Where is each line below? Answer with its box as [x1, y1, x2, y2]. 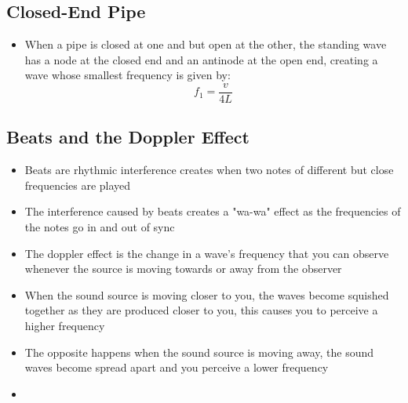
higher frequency [24, 318, 105, 333]
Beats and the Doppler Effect [6, 125, 250, 149]
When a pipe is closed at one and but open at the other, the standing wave [24, 36, 387, 53]
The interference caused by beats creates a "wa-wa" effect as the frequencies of [24, 203, 401, 220]
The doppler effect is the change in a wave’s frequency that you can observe [24, 245, 389, 261]
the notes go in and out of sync [24, 219, 175, 235]
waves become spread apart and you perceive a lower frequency [24, 359, 329, 376]
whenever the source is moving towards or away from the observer [24, 260, 342, 277]
